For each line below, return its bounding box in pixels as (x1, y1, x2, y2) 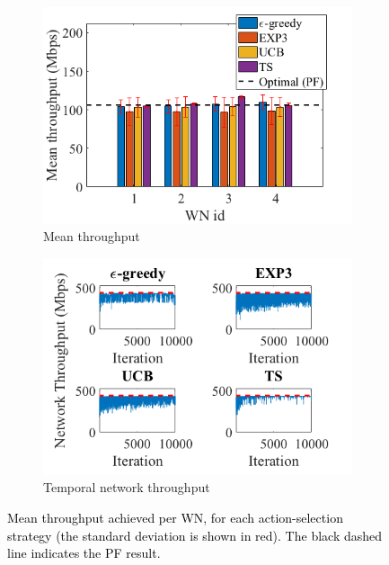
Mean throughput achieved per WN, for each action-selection (7, 507, 343, 526)
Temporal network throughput (43, 478, 210, 497)
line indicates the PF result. (7, 543, 161, 562)
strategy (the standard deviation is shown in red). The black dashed (7, 525, 383, 544)
